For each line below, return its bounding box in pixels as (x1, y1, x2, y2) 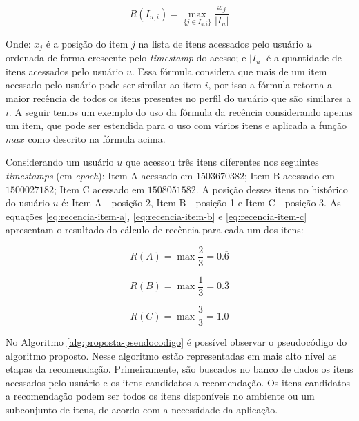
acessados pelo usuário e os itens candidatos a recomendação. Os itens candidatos (6, 375, 350, 389)
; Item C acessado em (54, 182, 145, 196)
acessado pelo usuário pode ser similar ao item (6, 77, 202, 92)
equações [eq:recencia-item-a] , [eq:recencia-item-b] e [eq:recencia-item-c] (6, 208, 307, 223)
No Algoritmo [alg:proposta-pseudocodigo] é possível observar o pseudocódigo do (6, 335, 347, 349)
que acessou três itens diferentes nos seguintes (125, 155, 319, 169)
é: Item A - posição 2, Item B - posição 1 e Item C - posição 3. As (61, 195, 341, 210)
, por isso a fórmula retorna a (208, 77, 333, 92)
